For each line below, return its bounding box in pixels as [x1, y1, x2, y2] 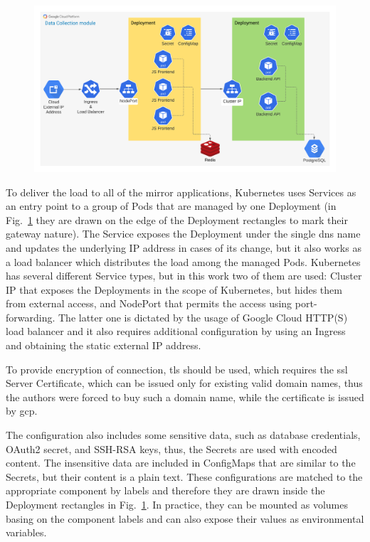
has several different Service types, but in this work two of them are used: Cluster [6, 268, 362, 283]
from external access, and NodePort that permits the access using [6, 296, 292, 311]
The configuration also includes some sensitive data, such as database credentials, [6, 427, 361, 442]
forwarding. [6, 309, 55, 324]
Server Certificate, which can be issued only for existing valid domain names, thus [6, 376, 363, 390]
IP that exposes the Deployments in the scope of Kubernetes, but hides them [6, 282, 342, 297]
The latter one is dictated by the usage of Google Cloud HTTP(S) [58, 309, 348, 324]
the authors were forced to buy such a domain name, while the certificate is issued [6, 389, 364, 404]
